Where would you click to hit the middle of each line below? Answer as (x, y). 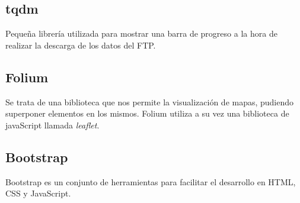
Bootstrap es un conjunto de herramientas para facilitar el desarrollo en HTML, (151, 181)
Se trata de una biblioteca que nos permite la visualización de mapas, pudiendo (150, 101)
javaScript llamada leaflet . (52, 125)
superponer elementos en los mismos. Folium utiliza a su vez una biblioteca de (147, 113)
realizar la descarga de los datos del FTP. (81, 45)
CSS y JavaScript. (38, 193)
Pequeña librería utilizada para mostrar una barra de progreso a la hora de (141, 33)
